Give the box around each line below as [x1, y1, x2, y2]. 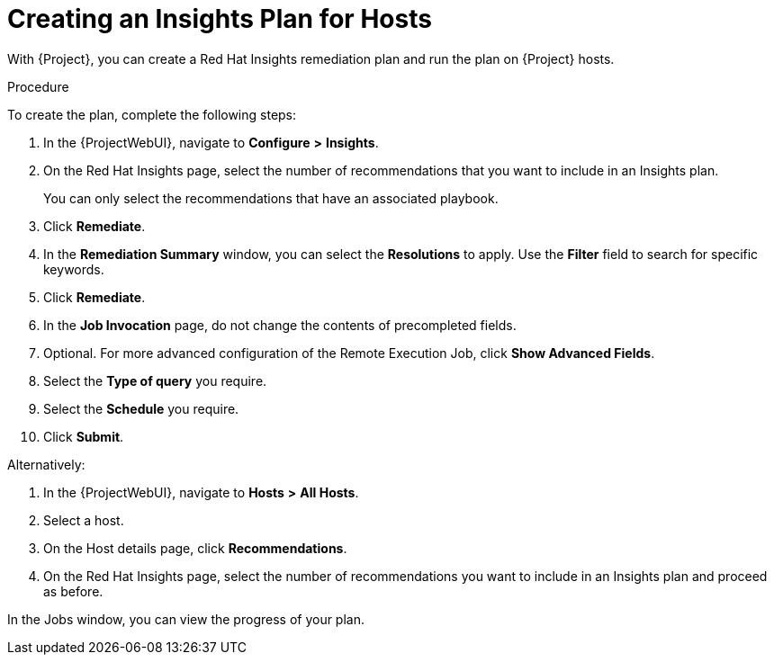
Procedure [7, 78, 69, 94]
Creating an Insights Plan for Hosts [7, 4, 432, 34]
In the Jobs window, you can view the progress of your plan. [7, 611, 364, 627]
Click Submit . [43, 428, 124, 444]
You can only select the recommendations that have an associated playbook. [43, 190, 499, 206]
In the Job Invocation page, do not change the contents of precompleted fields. [43, 317, 517, 333]
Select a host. [43, 512, 124, 528]
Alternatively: [7, 456, 85, 472]
